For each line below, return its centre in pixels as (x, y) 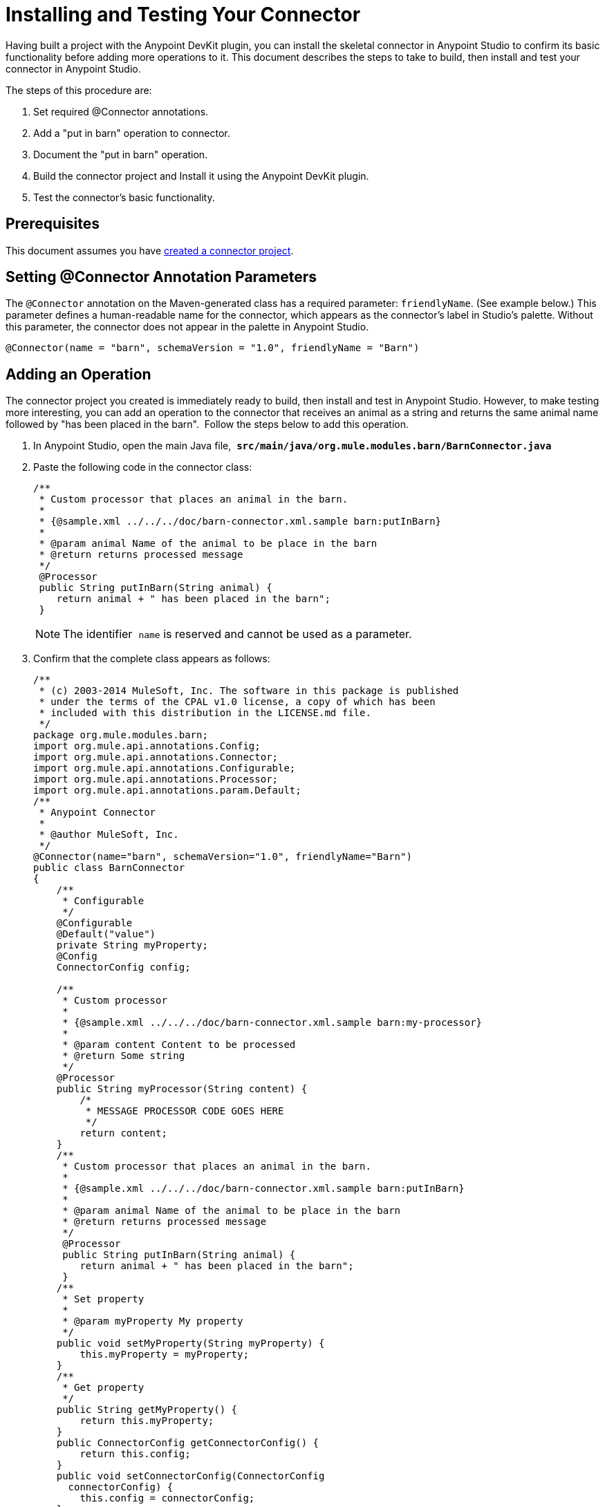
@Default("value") (106, 934)
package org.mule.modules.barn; (121, 735)
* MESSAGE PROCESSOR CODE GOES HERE (185, 1111)
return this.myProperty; (147, 1421)
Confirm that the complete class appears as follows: (152, 659)
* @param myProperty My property (153, 1321)
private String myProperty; (132, 945)
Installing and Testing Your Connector (183, 15)
